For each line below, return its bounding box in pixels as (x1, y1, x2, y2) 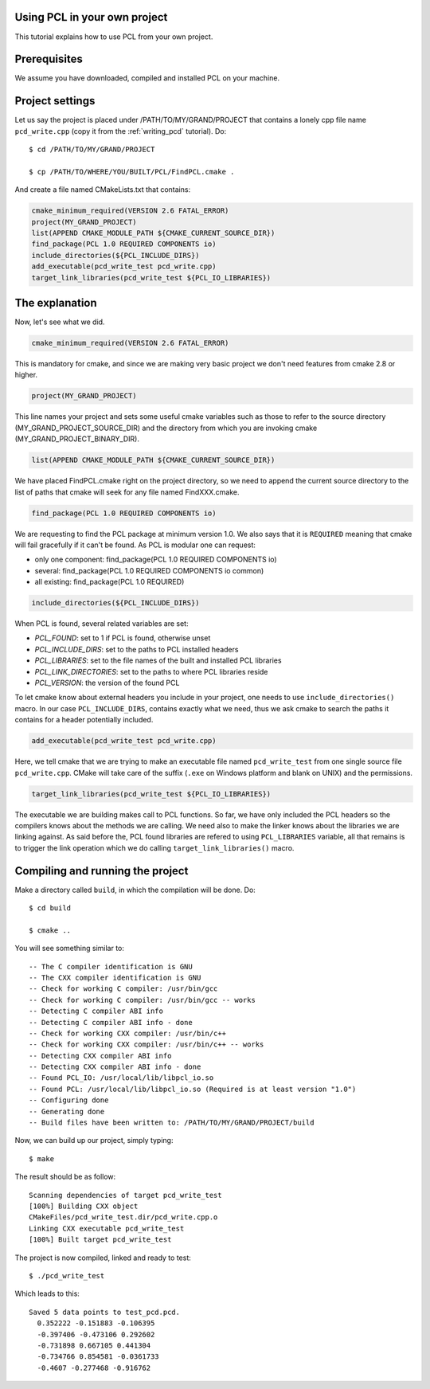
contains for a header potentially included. (14, 715, 154, 725)
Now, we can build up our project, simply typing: (14, 1136, 174, 1145)
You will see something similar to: (14, 944, 125, 953)
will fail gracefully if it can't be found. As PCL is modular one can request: (14, 540, 256, 550)
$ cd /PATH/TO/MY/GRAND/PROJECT (29, 145, 155, 155)
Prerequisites (14, 53, 83, 66)
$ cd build (29, 904, 72, 912)
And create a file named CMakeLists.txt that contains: (14, 185, 191, 194)
